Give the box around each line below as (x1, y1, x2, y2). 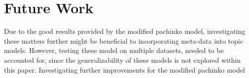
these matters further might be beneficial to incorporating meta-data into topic (4, 35, 243, 46)
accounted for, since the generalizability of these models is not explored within (4, 54, 241, 65)
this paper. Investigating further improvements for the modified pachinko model (4, 64, 245, 75)
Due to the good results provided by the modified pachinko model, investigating (4, 26, 246, 36)
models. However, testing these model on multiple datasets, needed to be (4, 45, 224, 55)
